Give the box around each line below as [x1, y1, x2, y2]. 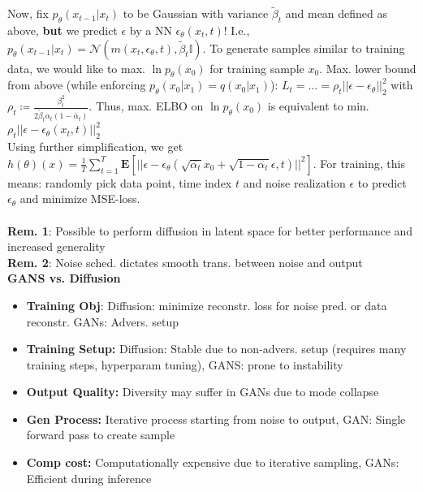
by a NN [129, 22, 172, 39]
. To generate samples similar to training [202, 39, 405, 56]
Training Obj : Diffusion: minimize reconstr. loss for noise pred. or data [26, 296, 387, 313]
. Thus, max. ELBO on [88, 97, 204, 114]
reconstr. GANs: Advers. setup [26, 313, 179, 330]
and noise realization [243, 174, 346, 191]
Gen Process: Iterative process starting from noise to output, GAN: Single [26, 410, 406, 427]
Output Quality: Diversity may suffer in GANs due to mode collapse [26, 383, 379, 400]
